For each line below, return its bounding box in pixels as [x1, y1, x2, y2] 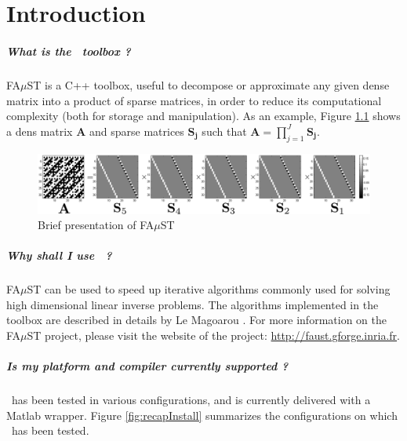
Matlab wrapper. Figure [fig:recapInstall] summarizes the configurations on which [6, 406, 398, 423]
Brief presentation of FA [38, 217, 154, 233]
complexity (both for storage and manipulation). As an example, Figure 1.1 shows [6, 108, 401, 124]
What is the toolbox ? [6, 42, 131, 59]
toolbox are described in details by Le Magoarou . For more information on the [6, 312, 387, 328]
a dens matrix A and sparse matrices [6, 122, 184, 139]
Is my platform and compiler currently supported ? [6, 358, 289, 374]
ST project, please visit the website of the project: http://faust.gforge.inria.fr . [27, 327, 400, 344]
